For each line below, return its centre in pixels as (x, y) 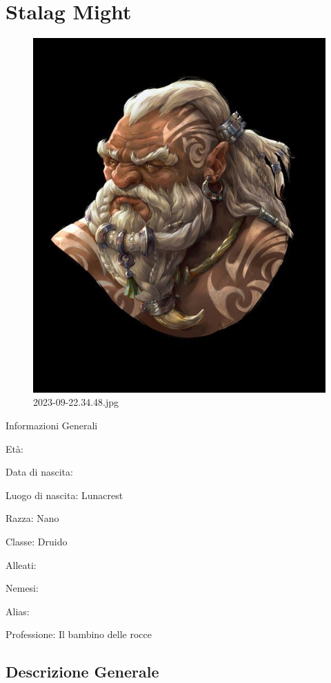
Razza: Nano (32, 518)
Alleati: (21, 564)
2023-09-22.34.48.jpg (76, 402)
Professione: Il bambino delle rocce (79, 634)
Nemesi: (22, 588)
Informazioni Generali (52, 425)
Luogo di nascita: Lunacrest (64, 495)
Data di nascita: (39, 472)
